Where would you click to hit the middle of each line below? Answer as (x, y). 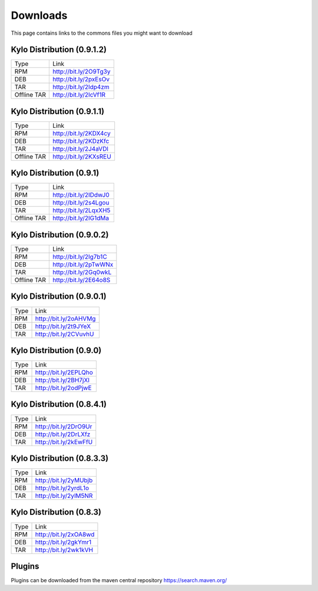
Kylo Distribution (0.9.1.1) (58, 111)
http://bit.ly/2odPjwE (63, 388)
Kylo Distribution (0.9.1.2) (59, 50)
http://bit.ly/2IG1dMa (81, 218)
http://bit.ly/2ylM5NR (64, 496)
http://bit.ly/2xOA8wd (65, 534)
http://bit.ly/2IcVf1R (79, 95)
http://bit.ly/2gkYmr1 (63, 542)
